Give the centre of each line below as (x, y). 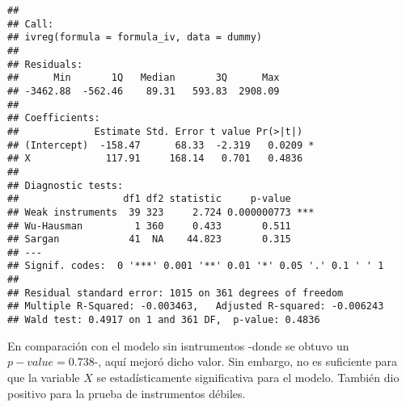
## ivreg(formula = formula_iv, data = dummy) (135, 38)
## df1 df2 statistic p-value (149, 199)
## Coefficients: (54, 118)
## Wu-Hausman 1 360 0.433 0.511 (149, 226)
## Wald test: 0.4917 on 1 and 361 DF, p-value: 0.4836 (164, 320)
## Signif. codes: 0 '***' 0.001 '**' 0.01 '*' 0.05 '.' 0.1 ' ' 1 (196, 266)
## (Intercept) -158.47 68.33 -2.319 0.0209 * (161, 145)
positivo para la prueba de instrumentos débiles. (127, 393)
